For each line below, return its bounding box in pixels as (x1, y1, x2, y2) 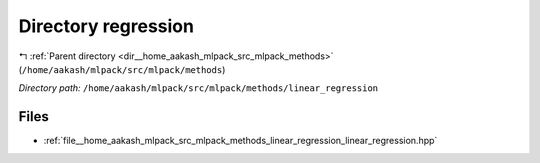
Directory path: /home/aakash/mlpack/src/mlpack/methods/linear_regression (18, 82, 379, 94)
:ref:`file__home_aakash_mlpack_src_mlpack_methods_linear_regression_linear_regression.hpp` (43, 135, 438, 147)
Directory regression (18, 15, 195, 37)
